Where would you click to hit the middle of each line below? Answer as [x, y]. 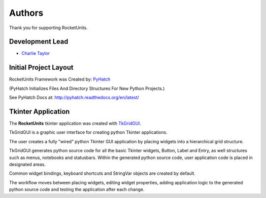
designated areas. [27, 164]
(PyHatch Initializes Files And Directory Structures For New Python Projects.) [87, 88]
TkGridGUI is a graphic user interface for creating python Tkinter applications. [88, 132]
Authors [26, 13]
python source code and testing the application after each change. [77, 190]
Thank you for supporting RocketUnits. [49, 28]
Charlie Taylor [36, 53]
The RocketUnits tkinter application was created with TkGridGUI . [75, 123]
